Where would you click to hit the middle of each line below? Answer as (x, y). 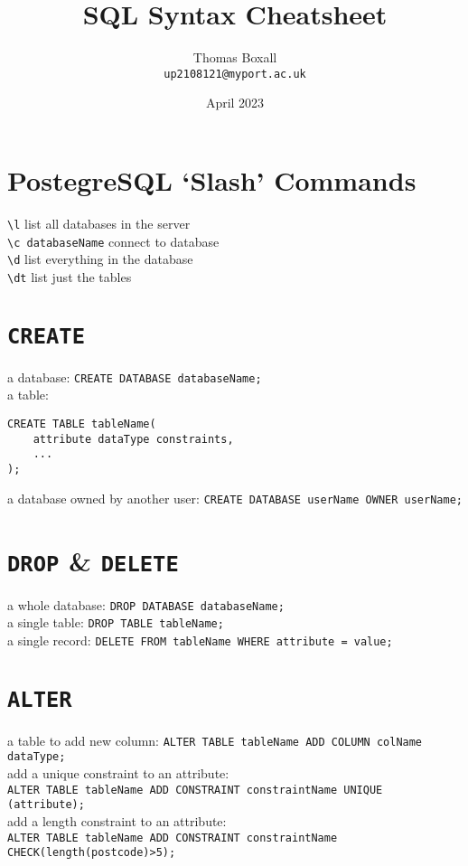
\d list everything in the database (100, 259)
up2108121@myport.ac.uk (235, 74)
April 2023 (235, 103)
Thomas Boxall (235, 57)
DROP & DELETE (93, 560)
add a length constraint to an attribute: (117, 821)
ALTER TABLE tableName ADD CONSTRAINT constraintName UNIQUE (195, 790)
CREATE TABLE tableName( (82, 424)
